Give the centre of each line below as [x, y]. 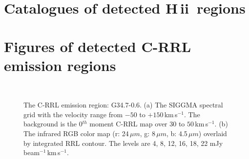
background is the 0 [53, 124]
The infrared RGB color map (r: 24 [76, 133]
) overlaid [213, 133]
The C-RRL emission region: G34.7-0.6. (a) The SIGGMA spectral [123, 105]
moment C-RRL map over [128, 124]
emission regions [60, 65]
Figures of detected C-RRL [98, 46]
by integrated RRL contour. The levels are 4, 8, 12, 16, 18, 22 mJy [123, 143]
